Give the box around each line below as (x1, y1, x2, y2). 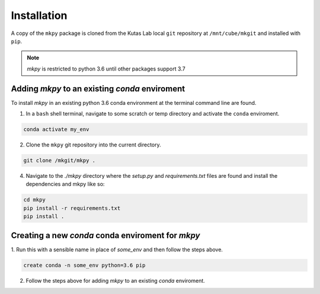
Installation (11, 9, 68, 22)
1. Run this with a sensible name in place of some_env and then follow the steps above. (11, 246, 223, 253)
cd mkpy (23, 196, 46, 203)
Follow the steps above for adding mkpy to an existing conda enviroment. (25, 277, 206, 284)
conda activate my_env (23, 126, 89, 133)
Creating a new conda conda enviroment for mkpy (11, 230, 200, 240)
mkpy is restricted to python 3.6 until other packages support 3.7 (27, 65, 186, 72)
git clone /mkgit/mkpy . (23, 157, 96, 164)
